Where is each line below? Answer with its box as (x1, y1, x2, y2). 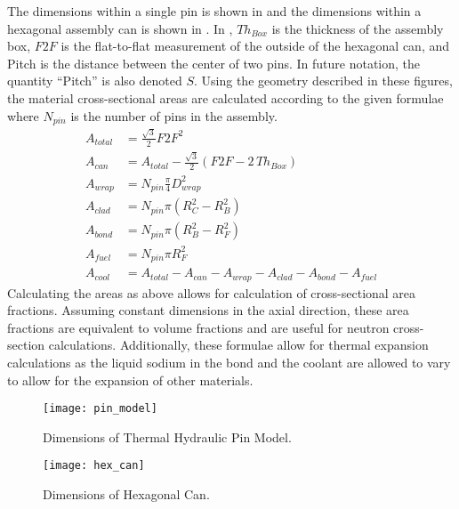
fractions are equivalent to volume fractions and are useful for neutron (7, 318, 390, 336)
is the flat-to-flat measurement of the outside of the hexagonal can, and (60, 36, 450, 55)
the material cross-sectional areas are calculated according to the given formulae (7, 88, 444, 107)
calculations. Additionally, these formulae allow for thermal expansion (48, 335, 429, 354)
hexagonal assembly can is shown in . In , (7, 19, 233, 37)
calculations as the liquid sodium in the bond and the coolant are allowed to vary (7, 353, 451, 372)
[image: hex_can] (43, 459, 145, 473)
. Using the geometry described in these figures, (194, 71, 453, 90)
